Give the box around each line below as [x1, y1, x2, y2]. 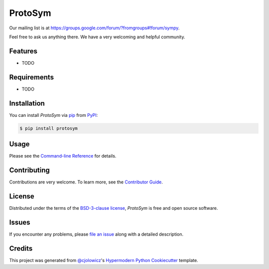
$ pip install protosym [19, 125, 78, 131]
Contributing [9, 166, 50, 174]
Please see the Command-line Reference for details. [9, 153, 117, 159]
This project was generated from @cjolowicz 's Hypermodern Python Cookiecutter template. [9, 257, 199, 263]
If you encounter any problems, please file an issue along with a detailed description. [9, 231, 184, 237]
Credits [9, 244, 33, 253]
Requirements [9, 73, 54, 82]
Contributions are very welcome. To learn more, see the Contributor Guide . [9, 179, 163, 185]
